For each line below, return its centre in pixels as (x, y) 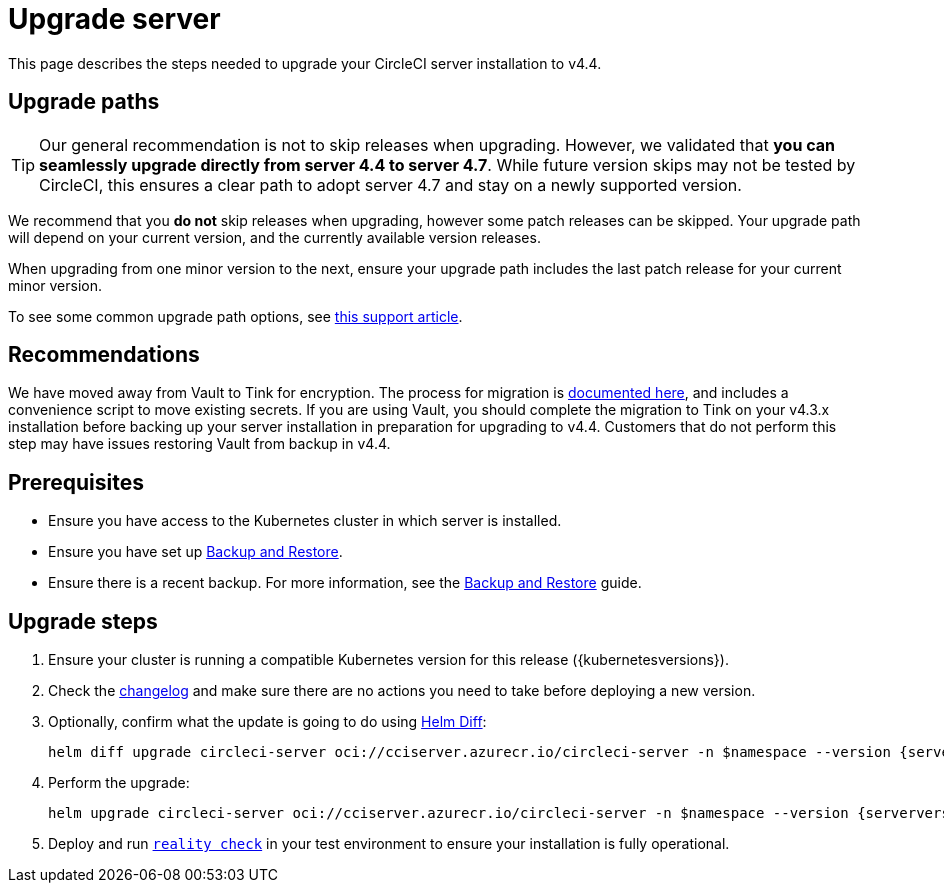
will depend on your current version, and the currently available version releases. (274, 237)
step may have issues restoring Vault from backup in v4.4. (199, 444)
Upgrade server (114, 19)
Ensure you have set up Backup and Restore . (195, 552)
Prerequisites (76, 482)
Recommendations (104, 355)
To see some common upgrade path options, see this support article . (235, 316)
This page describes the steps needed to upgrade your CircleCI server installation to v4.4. (305, 63)
